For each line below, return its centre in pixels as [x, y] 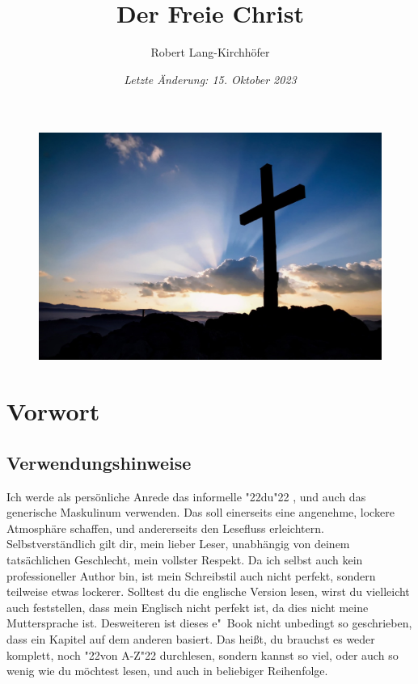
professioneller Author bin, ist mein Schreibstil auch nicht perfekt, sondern [191, 575]
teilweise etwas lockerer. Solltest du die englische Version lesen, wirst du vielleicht [208, 591]
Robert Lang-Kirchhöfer [210, 52]
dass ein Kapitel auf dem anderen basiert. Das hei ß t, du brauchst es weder [191, 638]
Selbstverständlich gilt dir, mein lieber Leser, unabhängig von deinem [178, 544]
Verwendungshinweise [99, 462]
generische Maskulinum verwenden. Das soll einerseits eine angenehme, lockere [201, 512]
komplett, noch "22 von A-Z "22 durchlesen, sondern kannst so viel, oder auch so [203, 654]
